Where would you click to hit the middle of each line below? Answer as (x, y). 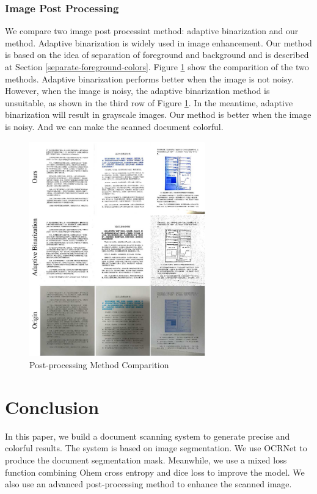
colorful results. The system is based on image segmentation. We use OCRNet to (156, 448)
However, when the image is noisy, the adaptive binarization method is (137, 91)
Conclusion (52, 406)
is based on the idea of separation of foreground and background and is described (157, 55)
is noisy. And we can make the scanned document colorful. (114, 126)
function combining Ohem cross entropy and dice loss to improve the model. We (155, 472)
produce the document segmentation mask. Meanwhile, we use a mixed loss (146, 459)
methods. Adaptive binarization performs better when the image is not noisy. (149, 78)
